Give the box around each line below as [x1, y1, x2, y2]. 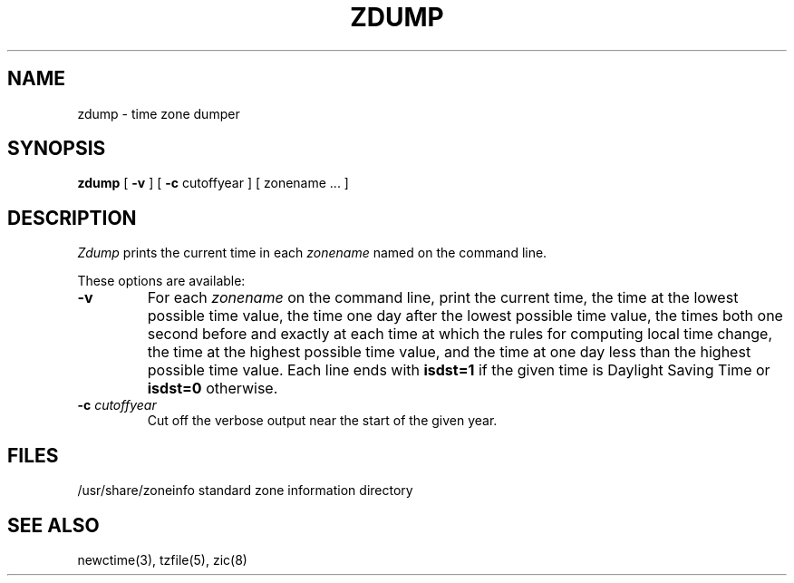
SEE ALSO [7, 513, 100, 537]
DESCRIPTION [7, 206, 137, 229]
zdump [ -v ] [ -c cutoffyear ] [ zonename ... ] [77, 175, 349, 191]
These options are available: [77, 273, 246, 289]
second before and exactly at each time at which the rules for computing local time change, [147, 325, 773, 344]
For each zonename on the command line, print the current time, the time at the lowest [147, 288, 739, 307]
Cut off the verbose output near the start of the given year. [147, 413, 498, 429]
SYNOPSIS [7, 137, 106, 160]
